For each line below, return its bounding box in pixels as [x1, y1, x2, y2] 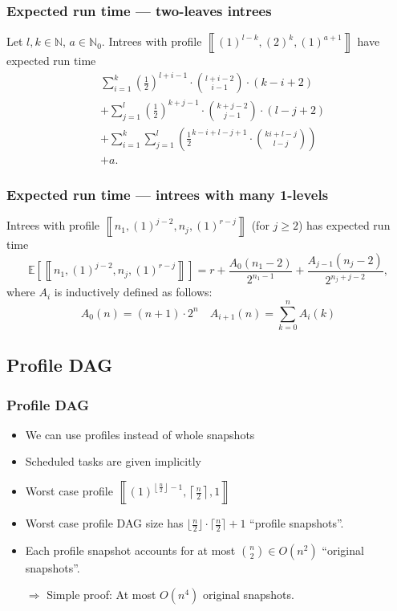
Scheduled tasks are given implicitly [25, 453, 201, 470]
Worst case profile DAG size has [25, 515, 184, 532]
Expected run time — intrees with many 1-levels [6, 184, 329, 204]
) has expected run [298, 217, 391, 234]
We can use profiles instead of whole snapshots [25, 426, 255, 442]
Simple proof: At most [47, 586, 156, 603]
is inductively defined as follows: [54, 283, 213, 300]
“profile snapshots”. [249, 515, 344, 532]
